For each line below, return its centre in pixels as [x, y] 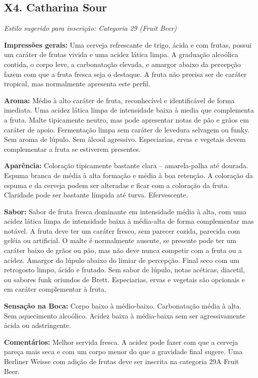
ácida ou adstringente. [38, 325]
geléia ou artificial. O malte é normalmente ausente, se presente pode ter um [120, 240]
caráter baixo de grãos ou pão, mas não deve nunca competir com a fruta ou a [123, 250]
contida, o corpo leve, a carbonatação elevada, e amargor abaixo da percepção [123, 64]
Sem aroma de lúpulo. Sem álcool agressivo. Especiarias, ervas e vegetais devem [125, 139]
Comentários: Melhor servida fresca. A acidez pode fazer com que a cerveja [121, 342]
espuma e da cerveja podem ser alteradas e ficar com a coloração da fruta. [117, 185]
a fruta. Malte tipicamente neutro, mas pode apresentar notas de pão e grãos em [127, 119]
